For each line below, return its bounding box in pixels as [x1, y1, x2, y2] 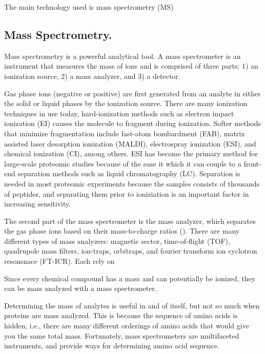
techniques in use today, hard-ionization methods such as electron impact [4, 108, 234, 118]
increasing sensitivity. [4, 198, 71, 209]
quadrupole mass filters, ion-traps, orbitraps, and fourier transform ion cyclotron [4, 245, 257, 256]
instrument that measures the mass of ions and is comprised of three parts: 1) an [4, 60, 258, 71]
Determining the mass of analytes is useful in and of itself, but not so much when [4, 300, 260, 310]
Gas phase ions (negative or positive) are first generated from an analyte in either [4, 88, 261, 98]
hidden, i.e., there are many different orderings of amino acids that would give [4, 320, 249, 331]
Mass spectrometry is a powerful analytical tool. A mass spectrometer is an [4, 50, 241, 61]
